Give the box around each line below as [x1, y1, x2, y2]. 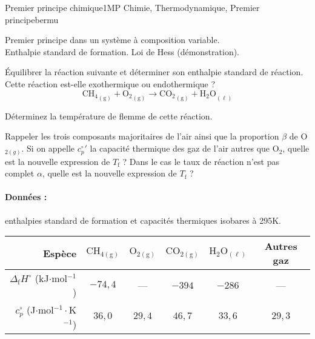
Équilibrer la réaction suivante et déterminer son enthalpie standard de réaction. [5, 65, 303, 78]
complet [5, 167, 35, 180]
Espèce [43, 246, 77, 260]
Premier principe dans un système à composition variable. [5, 33, 220, 46]
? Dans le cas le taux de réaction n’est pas [122, 155, 279, 167]
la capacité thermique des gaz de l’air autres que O [90, 142, 279, 155]
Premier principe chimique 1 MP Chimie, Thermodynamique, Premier [5, 1, 260, 13]
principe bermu [5, 13, 59, 25]
